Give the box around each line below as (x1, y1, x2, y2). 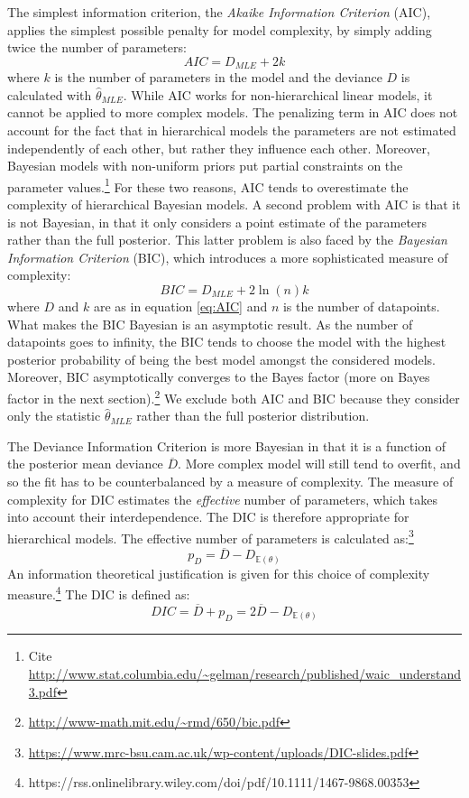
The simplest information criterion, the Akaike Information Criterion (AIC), (7, 3, 431, 21)
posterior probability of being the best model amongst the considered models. (7, 349, 437, 368)
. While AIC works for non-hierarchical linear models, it (123, 85, 433, 104)
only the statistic (7, 406, 101, 425)
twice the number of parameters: (7, 38, 187, 57)
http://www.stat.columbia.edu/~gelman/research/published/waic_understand (28, 663, 462, 682)
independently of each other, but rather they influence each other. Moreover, (7, 138, 430, 157)
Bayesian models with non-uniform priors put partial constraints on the (7, 156, 403, 175)
